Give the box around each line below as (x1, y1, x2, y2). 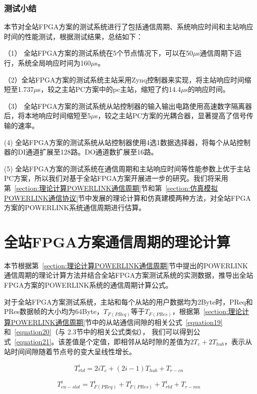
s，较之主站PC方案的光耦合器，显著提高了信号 (95, 110, 247, 121)
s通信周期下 (197, 48, 235, 58)
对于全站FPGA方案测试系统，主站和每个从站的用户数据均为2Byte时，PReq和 (4, 296, 253, 307)
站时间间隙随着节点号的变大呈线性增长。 (4, 346, 136, 356)
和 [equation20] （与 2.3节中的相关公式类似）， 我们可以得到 (4, 326, 193, 337)
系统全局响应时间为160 (17, 58, 91, 68)
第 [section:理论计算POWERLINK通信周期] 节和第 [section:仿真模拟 (4, 182, 218, 193)
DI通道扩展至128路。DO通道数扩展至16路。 (17, 147, 158, 157)
